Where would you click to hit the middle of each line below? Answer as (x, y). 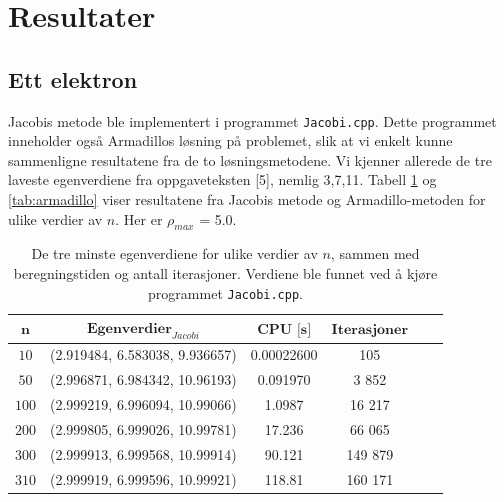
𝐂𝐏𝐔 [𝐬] (284, 329)
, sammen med (375, 253)
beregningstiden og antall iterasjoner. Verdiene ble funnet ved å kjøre (225, 273)
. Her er (139, 218)
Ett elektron (73, 78)
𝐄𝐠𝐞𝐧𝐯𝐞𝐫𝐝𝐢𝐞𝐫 (129, 329)
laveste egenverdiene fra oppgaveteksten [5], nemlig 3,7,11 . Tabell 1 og (222, 179)
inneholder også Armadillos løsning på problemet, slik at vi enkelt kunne (230, 140)
